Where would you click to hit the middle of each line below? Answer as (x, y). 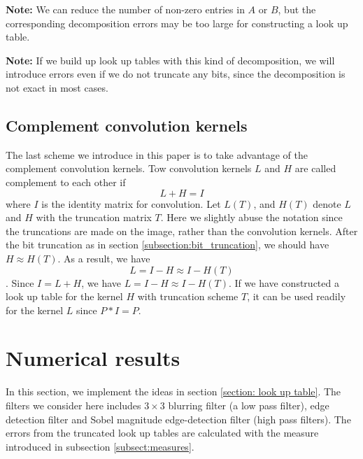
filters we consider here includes (73, 405)
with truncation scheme (188, 296)
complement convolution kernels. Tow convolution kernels (129, 168)
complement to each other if (66, 182)
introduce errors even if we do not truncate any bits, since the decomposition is (176, 74)
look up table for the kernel (64, 296)
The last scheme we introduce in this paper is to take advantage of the (157, 154)
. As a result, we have (104, 258)
